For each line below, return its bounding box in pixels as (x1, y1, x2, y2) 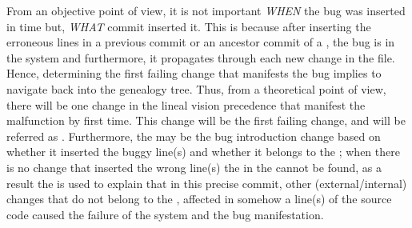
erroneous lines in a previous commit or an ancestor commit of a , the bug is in (6, 34, 395, 50)
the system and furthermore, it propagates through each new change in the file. (6, 49, 395, 66)
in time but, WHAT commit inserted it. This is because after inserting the (6, 18, 371, 34)
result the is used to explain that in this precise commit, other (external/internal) (6, 174, 407, 191)
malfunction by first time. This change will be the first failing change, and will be (6, 112, 406, 129)
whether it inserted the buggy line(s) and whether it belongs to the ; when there (6, 143, 400, 160)
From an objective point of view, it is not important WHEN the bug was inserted (6, 2, 406, 18)
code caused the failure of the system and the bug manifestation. (6, 206, 324, 222)
